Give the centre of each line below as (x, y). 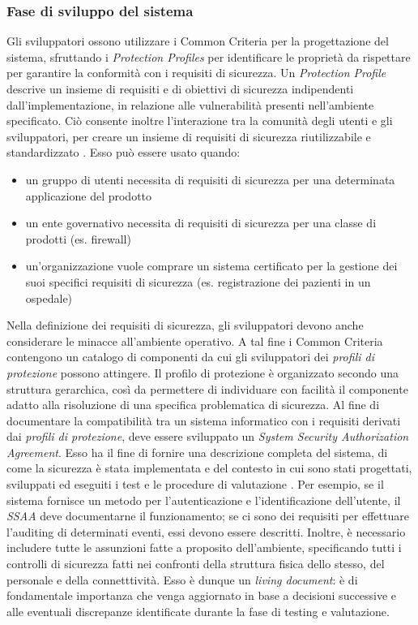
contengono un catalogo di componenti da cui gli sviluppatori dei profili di (190, 357)
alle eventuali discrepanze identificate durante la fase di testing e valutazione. (198, 611)
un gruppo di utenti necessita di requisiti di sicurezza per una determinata (210, 179)
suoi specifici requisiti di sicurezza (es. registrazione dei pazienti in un (198, 281)
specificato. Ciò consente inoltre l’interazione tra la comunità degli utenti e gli (200, 121)
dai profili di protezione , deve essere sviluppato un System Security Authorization (208, 436)
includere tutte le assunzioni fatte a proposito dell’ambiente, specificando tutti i (204, 547)
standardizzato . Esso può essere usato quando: (124, 152)
